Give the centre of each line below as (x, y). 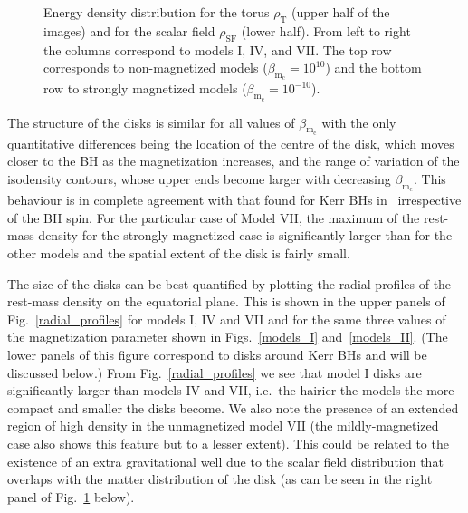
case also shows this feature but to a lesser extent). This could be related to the (228, 443)
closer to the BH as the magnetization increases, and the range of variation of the (234, 161)
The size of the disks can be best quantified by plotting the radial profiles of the (229, 283)
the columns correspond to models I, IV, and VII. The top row (218, 49)
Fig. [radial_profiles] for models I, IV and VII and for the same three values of (227, 319)
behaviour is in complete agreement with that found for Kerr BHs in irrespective (234, 200)
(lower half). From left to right (326, 30)
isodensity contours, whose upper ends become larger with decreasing (199, 178)
